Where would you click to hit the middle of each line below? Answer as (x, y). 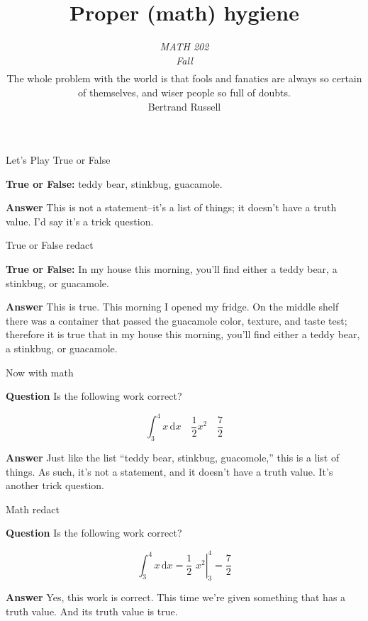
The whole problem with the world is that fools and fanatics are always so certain (184, 78)
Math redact (33, 509)
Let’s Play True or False (58, 160)
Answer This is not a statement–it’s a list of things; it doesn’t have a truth (171, 207)
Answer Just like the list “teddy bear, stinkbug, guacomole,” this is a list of (173, 458)
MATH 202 (184, 46)
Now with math (40, 372)
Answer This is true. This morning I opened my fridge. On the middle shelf (172, 307)
